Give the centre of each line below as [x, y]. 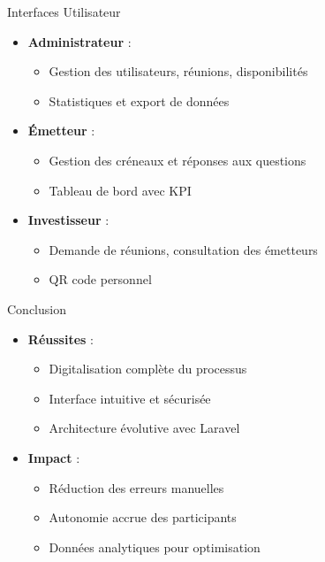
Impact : [54, 457]
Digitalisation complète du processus [148, 369]
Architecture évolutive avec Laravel [144, 428]
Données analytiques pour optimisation [155, 547]
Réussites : [60, 339]
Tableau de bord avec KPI [120, 190]
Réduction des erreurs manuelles [136, 487]
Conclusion [37, 308]
